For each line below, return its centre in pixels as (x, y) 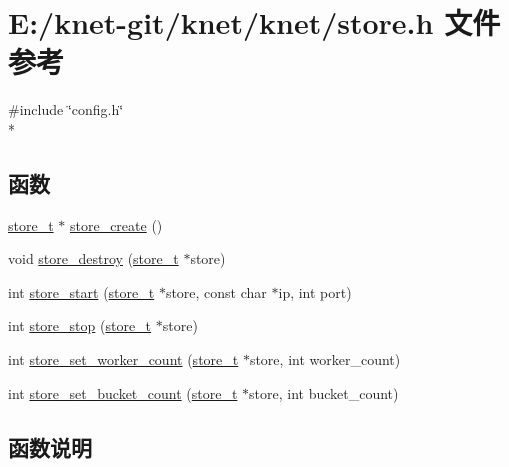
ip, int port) (315, 291)
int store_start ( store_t (81, 291)
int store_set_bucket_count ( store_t (123, 392)
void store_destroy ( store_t (93, 258)
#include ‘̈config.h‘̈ (66, 109)
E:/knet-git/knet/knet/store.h (221, 22)
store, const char (216, 291)
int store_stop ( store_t (80, 325)
